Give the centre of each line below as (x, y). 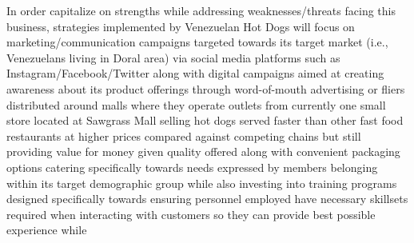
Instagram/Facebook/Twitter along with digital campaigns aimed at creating (195, 73)
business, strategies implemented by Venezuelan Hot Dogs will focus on (181, 26)
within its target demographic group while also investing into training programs (202, 183)
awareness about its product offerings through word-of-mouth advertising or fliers (206, 88)
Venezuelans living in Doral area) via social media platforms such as (173, 57)
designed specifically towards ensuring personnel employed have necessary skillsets (207, 199)
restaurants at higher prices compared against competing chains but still (184, 135)
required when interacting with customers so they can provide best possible (191, 214)
